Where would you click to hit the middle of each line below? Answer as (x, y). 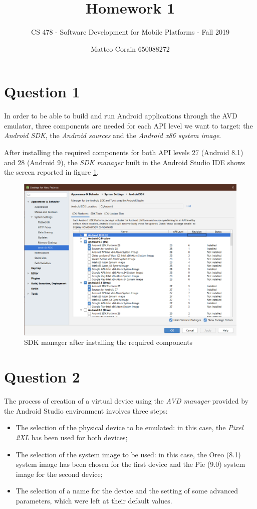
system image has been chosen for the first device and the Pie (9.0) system (131, 464)
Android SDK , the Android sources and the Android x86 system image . (113, 135)
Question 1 (42, 92)
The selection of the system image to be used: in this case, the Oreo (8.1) (128, 454)
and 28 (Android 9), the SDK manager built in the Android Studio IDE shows (125, 162)
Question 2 (42, 377)
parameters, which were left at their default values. (94, 500)
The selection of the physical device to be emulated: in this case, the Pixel (130, 427)
